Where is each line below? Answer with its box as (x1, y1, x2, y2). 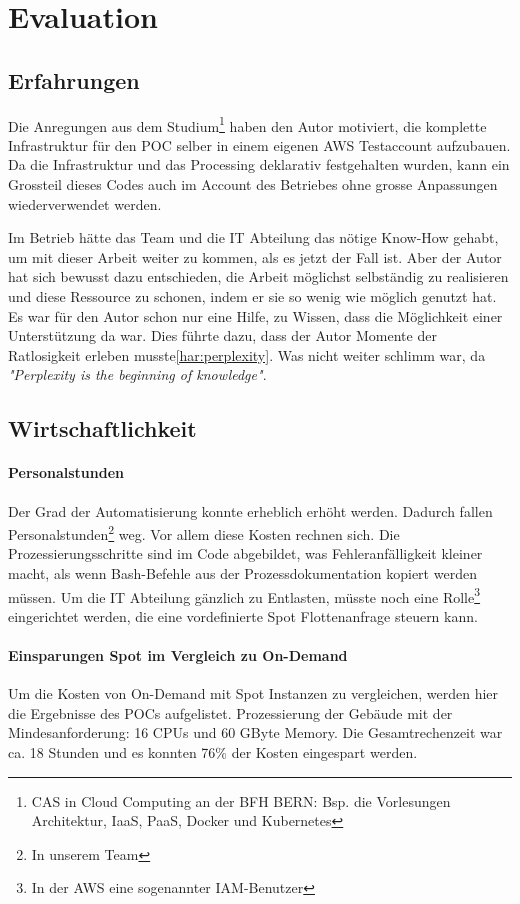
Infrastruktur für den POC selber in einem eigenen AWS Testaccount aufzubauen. (8, 134, 511, 155)
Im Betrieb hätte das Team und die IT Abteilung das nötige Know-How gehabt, (8, 227, 499, 248)
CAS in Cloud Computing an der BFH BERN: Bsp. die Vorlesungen (31, 790, 451, 811)
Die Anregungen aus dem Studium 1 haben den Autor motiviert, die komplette (8, 112, 487, 136)
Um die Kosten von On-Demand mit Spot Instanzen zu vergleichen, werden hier (8, 683, 499, 704)
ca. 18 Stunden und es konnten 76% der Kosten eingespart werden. (8, 741, 418, 762)
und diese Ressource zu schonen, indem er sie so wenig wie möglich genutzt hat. (8, 285, 497, 306)
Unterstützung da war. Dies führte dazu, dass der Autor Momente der (8, 325, 437, 346)
